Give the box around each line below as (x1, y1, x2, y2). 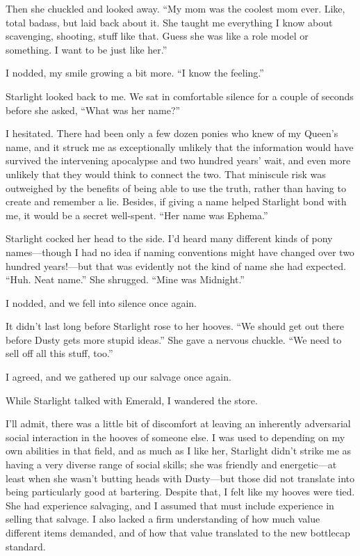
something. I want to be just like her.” (6, 42, 167, 56)
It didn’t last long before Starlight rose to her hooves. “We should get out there (6, 319, 345, 333)
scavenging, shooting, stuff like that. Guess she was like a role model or (6, 29, 309, 43)
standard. (6, 539, 46, 553)
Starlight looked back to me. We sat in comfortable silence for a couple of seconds (6, 88, 354, 103)
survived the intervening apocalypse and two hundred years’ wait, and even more (6, 153, 351, 168)
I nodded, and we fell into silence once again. (6, 295, 197, 310)
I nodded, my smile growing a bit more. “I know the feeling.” (6, 65, 264, 80)
